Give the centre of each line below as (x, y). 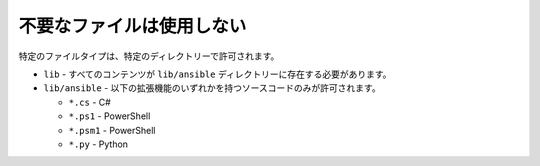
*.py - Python (98, 144)
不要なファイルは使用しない (132, 26)
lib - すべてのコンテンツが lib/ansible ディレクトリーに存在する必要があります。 (217, 74)
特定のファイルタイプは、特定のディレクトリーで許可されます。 (149, 56)
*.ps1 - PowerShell (109, 116)
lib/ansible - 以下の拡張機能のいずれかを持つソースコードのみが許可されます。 (212, 88)
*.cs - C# (90, 102)
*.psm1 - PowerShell (112, 130)
